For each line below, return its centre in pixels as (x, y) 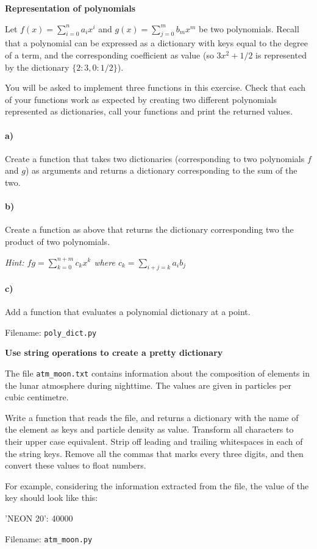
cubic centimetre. (37, 397)
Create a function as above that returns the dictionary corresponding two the (149, 229)
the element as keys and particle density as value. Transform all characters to (149, 429)
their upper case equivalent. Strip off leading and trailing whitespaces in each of (154, 441)
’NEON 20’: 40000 (39, 518)
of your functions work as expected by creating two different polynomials (141, 99)
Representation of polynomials (70, 8)
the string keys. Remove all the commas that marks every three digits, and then (154, 453)
